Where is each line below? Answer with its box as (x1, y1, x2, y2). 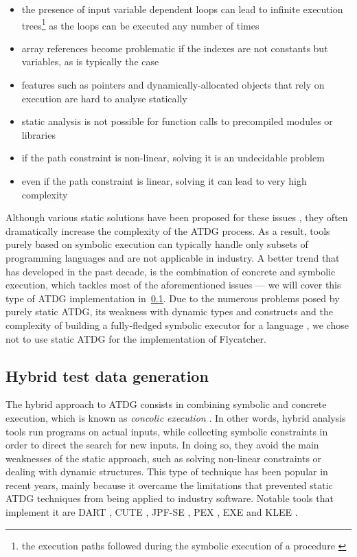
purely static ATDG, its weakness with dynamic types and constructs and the (5, 304, 333, 319)
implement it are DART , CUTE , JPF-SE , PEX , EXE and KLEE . (5, 505, 298, 519)
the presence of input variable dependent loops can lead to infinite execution (21, 2, 343, 16)
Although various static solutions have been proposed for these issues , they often (5, 210, 348, 225)
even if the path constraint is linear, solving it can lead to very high (21, 174, 307, 187)
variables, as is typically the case (21, 54, 159, 69)
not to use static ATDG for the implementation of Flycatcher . (5, 331, 266, 345)
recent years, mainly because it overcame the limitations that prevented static (5, 477, 333, 492)
